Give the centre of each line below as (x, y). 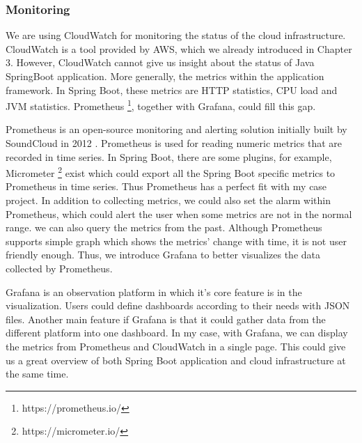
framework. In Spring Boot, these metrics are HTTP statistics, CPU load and (172, 90)
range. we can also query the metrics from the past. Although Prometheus (164, 227)
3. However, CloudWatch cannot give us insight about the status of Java (160, 62)
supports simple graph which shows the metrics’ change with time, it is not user (176, 241)
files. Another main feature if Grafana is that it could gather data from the (166, 319)
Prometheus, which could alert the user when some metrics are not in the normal (179, 213)
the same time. (37, 374)
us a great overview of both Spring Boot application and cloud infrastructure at (176, 360)
